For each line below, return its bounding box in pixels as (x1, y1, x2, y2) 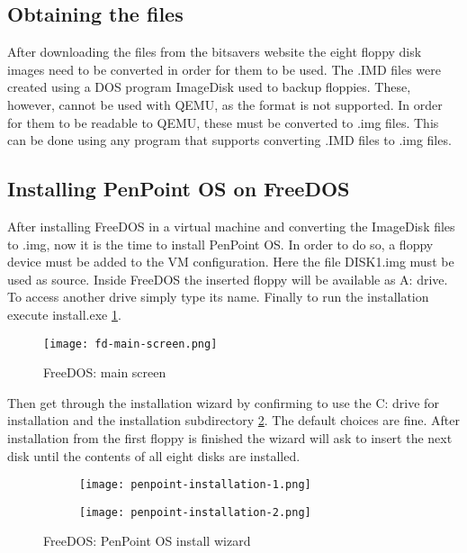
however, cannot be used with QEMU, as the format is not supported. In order (7, 95, 443, 113)
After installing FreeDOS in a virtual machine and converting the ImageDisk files (7, 216, 455, 235)
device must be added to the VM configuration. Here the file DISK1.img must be (7, 252, 454, 271)
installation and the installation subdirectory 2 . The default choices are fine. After (7, 411, 460, 430)
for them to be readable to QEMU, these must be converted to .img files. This (7, 113, 439, 131)
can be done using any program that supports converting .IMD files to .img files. (7, 131, 452, 150)
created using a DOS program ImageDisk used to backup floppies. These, (7, 77, 411, 96)
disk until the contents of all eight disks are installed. (7, 446, 301, 465)
